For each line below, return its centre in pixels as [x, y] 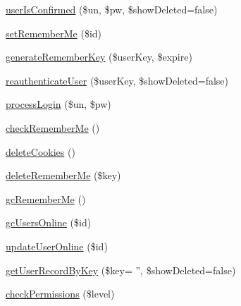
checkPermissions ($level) [60, 294]
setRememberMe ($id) [54, 33]
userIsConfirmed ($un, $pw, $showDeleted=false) [112, 9]
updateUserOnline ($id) [57, 246]
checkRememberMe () [53, 127]
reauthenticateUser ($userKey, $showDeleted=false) [117, 80]
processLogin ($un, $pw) [58, 104]
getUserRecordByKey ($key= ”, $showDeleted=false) [121, 270]
